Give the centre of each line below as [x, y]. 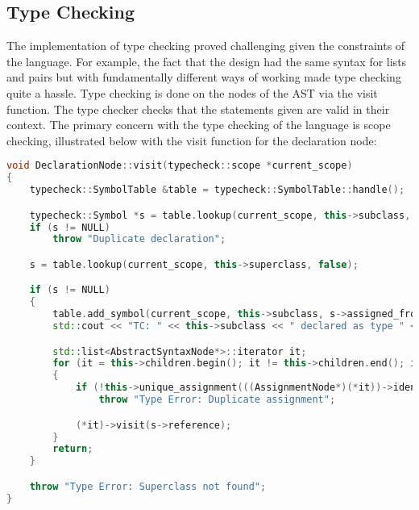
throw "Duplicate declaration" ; [139, 239]
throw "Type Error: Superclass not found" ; [148, 486]
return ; [73, 449]
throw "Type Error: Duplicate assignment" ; [217, 400]
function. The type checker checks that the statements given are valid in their [198, 109]
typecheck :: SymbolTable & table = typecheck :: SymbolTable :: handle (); [217, 190]
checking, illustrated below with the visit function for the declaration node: [192, 140]
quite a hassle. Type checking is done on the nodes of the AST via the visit [192, 92]
